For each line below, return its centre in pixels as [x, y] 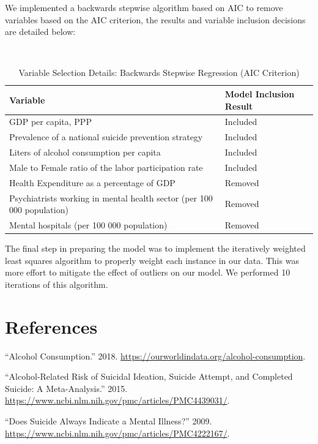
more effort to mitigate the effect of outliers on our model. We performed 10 [148, 272]
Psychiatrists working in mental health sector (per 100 [111, 198]
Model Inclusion [260, 93]
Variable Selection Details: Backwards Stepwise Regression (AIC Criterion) [159, 73]
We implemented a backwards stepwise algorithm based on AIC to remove [144, 7]
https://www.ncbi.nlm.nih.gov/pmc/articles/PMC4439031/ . [117, 400]
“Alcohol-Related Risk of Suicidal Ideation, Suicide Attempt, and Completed [149, 376]
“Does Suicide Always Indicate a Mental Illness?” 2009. [109, 421]
